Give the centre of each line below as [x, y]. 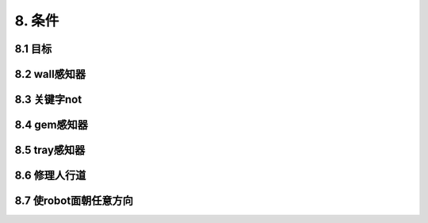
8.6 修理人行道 [50, 176]
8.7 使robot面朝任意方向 [74, 201]
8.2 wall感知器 [50, 74]
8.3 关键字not [48, 100]
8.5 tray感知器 [50, 150]
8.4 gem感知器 [52, 125]
